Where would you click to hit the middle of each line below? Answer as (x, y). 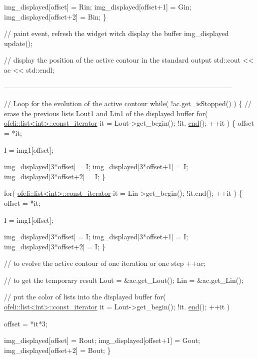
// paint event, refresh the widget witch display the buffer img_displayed (116, 33)
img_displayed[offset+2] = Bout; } (57, 350)
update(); (18, 43)
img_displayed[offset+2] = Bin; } (55, 16)
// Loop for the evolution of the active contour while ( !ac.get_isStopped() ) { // (128, 103)
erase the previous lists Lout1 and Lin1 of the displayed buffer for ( (106, 113)
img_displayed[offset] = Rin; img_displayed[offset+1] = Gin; (98, 7)
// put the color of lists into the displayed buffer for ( (85, 297)
